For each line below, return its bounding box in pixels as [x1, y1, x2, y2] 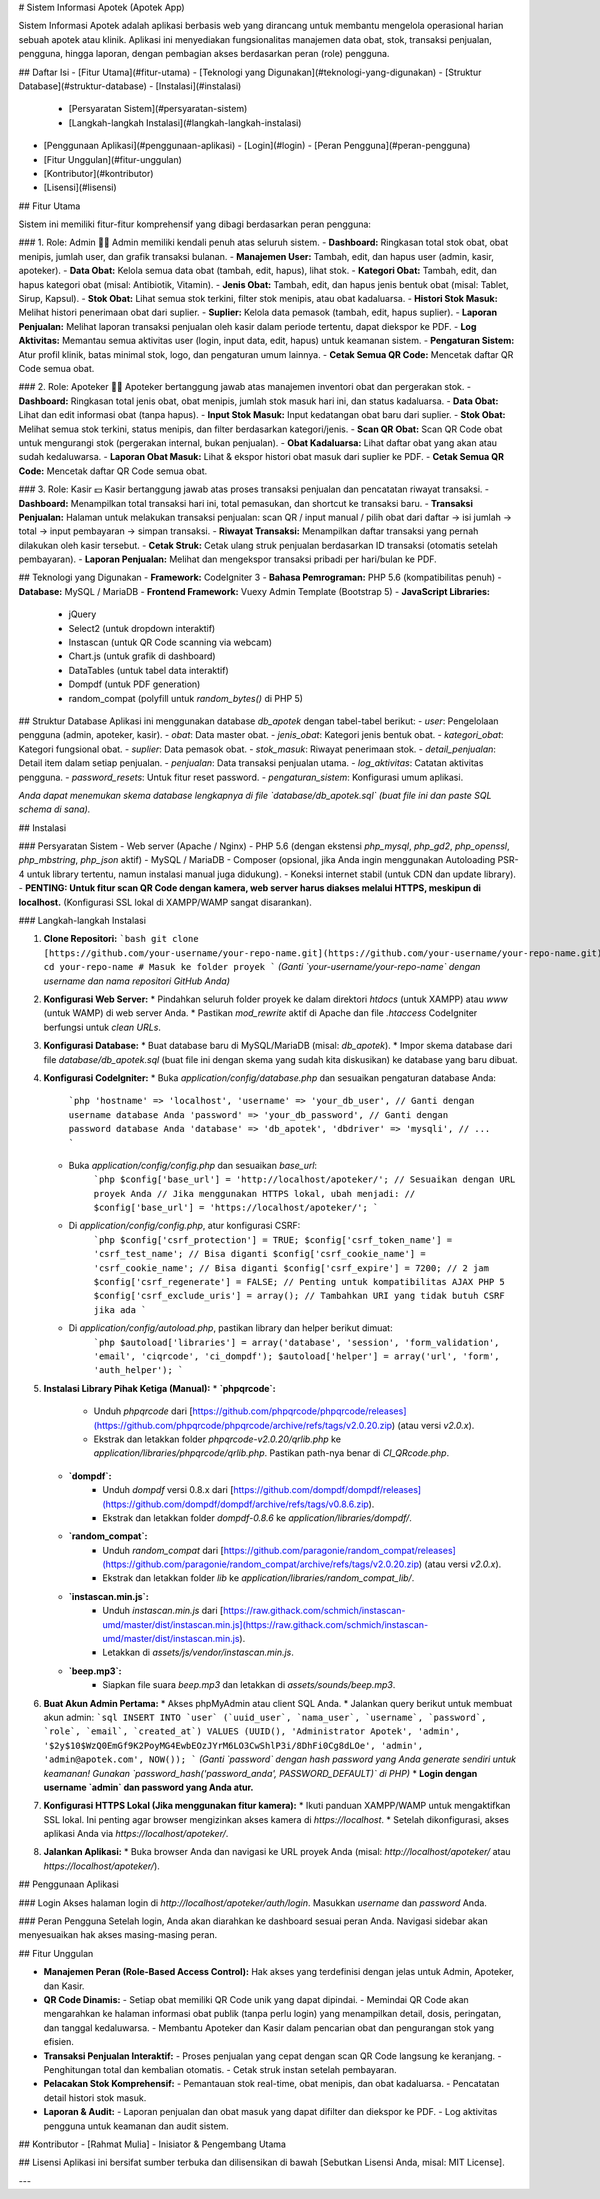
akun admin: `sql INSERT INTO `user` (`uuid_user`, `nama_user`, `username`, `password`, [43, 1711, 487, 1723]
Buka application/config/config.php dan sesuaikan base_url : [68, 1159, 318, 1171]
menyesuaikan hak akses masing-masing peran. [18, 1929, 218, 1941]
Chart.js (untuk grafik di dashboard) [68, 650, 216, 662]
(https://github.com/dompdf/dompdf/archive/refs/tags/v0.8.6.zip [102, 1498, 369, 1510]
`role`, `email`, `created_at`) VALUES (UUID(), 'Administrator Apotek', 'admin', [43, 1726, 460, 1737]
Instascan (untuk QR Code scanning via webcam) [68, 636, 273, 649]
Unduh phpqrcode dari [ [93, 1405, 194, 1417]
